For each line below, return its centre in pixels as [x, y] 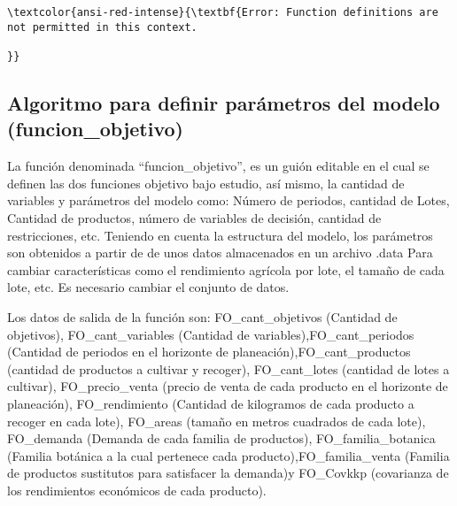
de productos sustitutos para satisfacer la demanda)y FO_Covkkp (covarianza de [228, 473]
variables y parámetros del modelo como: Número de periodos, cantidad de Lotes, [228, 200]
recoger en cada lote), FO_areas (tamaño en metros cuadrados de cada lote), [217, 421]
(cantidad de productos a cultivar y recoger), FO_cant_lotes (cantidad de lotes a [228, 368]
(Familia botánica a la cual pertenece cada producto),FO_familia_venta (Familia [228, 455]
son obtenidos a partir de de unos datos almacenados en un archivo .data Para [220, 253]
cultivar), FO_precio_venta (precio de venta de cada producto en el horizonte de [228, 386]
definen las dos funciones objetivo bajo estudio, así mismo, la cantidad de [206, 183]
